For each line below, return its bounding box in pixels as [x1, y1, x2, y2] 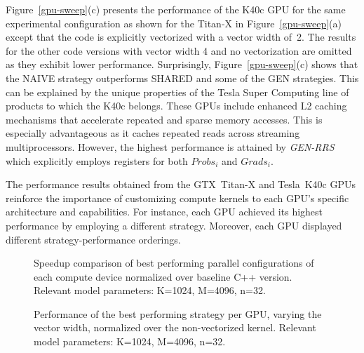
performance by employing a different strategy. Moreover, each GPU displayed [6, 218, 342, 232]
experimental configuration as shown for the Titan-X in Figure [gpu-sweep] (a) [6, 15, 342, 30]
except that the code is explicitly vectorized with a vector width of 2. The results [6, 29, 356, 44]
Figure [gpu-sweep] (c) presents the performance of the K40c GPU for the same [6, 2, 346, 16]
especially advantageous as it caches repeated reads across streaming [6, 126, 300, 140]
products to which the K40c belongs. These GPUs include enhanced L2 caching [6, 98, 347, 113]
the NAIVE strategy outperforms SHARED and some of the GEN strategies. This [6, 70, 359, 85]
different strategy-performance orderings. [6, 232, 181, 246]
